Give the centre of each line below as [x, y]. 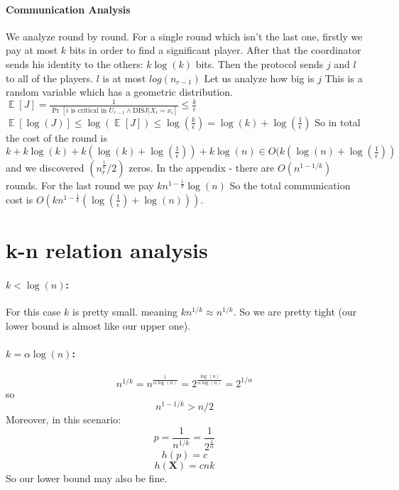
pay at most [32, 50]
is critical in [89, 110]
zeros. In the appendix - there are [202, 168]
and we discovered [45, 168]
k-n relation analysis [107, 249]
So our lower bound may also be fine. [87, 478]
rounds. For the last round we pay [80, 185]
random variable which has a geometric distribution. [119, 92]
